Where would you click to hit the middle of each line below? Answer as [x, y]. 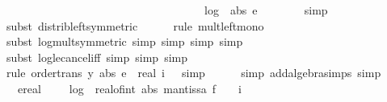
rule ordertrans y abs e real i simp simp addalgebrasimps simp [193, 73]
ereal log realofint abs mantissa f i [129, 88]
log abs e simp [266, 10]
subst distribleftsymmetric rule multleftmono [135, 25]
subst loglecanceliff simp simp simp [97, 57]
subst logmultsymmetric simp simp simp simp [124, 41]
